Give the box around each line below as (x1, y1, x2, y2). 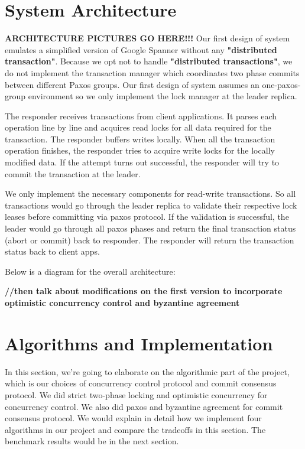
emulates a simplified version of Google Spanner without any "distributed (5, 43, 277, 56)
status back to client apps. (5, 245, 100, 258)
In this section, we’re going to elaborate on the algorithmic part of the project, (5, 365, 290, 378)
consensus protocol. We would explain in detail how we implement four (5, 412, 262, 424)
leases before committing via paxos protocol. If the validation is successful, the (5, 210, 289, 223)
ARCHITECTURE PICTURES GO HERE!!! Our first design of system (5, 32, 290, 44)
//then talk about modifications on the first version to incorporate (5, 285, 283, 297)
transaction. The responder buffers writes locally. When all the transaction (5, 132, 275, 145)
